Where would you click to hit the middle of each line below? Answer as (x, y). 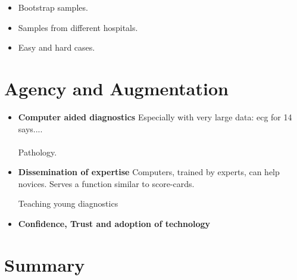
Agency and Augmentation (116, 88)
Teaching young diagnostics (68, 203)
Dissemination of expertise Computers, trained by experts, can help (149, 172)
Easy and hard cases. (57, 47)
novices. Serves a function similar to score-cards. (106, 183)
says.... (30, 128)
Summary (45, 264)
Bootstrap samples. (53, 7)
